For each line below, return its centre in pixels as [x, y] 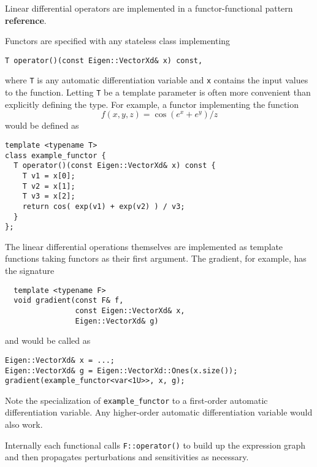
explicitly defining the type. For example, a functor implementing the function [152, 104]
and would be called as [48, 340]
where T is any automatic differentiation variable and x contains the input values [157, 80]
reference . [26, 20]
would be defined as [42, 125]
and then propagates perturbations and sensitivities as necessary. [127, 457]
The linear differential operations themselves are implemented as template [144, 246]
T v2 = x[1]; [49, 186]
